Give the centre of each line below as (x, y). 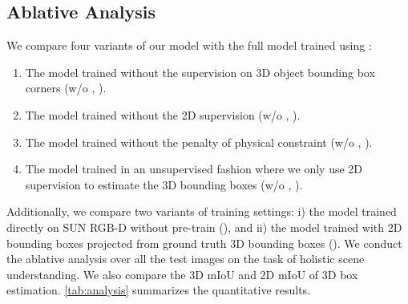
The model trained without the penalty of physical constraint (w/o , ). (199, 142)
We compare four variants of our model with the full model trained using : (189, 45)
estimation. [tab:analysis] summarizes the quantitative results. (159, 290)
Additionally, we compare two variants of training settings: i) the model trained (202, 211)
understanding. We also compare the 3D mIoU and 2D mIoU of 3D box (182, 274)
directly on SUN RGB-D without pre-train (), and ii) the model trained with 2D (204, 227)
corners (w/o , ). (66, 88)
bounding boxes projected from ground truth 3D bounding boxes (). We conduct (204, 243)
